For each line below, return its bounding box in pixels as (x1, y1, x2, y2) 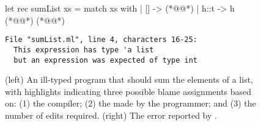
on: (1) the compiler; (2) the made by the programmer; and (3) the (5, 97, 256, 110)
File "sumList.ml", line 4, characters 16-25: (5, 35, 197, 44)
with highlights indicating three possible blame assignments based (5, 85, 252, 97)
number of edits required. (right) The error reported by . (5, 108, 217, 121)
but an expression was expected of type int (13, 55, 197, 65)
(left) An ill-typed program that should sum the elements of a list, (5, 73, 253, 86)
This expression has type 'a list (13, 45, 154, 54)
